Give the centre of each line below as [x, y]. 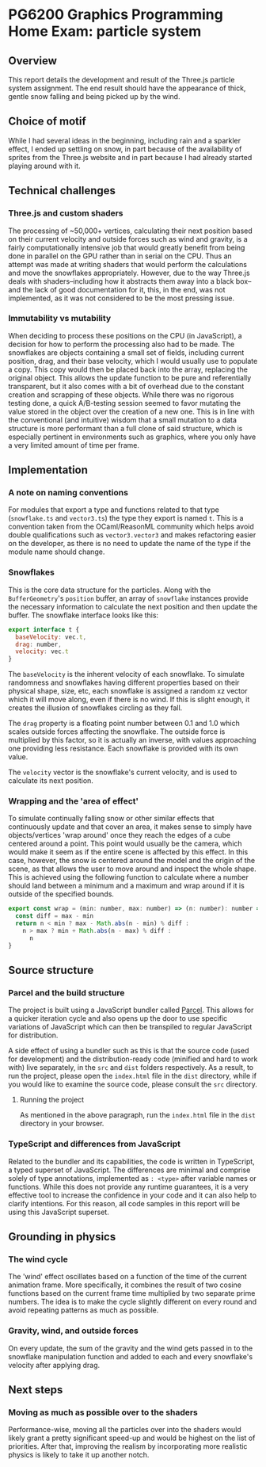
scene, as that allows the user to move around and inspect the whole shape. [132, 869]
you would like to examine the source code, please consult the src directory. [133, 1084]
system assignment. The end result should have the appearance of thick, [127, 88]
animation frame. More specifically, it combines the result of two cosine [125, 1285]
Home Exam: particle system [105, 31]
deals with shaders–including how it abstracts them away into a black [121, 281]
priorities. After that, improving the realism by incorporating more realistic [128, 1446]
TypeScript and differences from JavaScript [94, 1144]
